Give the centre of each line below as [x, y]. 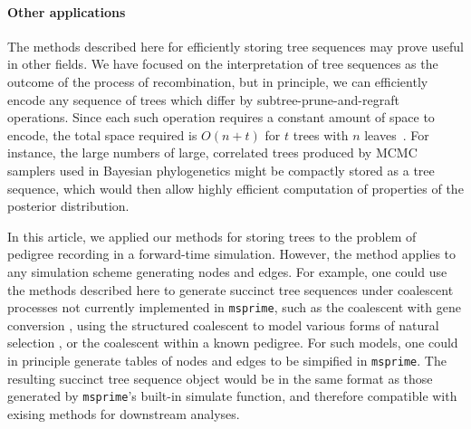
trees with [321, 134]
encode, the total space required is [102, 134]
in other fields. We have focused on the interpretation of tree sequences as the [223, 64]
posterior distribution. [68, 206]
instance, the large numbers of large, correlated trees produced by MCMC [212, 153]
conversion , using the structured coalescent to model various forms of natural [223, 324]
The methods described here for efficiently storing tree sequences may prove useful [235, 46]
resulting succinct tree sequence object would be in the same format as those [220, 378]
